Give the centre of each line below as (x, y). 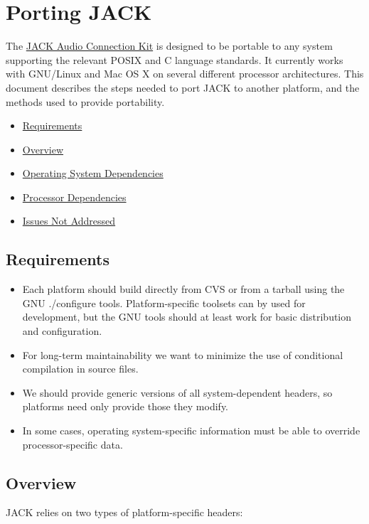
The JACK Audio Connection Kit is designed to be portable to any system (169, 46)
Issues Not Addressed (69, 221)
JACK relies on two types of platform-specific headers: (124, 512)
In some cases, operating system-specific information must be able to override (191, 431)
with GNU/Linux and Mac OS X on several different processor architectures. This (185, 74)
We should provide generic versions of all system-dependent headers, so (177, 392)
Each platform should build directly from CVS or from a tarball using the (183, 289)
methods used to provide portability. (85, 101)
